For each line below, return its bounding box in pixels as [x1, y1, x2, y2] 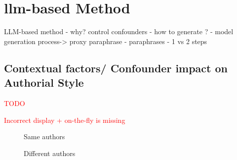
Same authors [24, 131, 65, 142]
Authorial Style [4, 75, 84, 90]
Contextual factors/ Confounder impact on [4, 60, 228, 75]
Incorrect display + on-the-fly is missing [4, 114, 125, 125]
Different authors [24, 148, 76, 158]
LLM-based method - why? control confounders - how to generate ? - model [4, 26, 234, 37]
